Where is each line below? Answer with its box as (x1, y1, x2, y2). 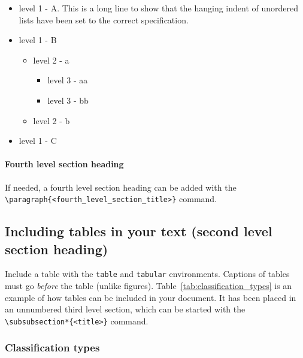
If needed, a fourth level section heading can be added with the (5, 180, 237, 193)
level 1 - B (19, 34, 57, 46)
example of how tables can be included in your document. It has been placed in (5, 291, 296, 303)
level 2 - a (33, 53, 69, 66)
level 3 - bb (47, 94, 89, 106)
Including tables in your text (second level (5, 222, 272, 240)
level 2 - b (33, 114, 70, 127)
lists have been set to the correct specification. (19, 13, 189, 26)
